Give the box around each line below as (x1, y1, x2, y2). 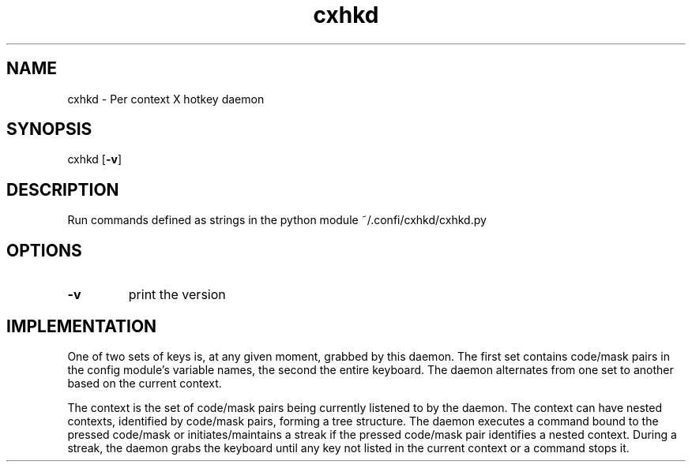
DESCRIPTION (6, 179, 119, 200)
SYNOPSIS (6, 119, 92, 140)
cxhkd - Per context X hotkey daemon (67, 92, 265, 106)
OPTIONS (6, 240, 82, 260)
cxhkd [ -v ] (67, 152, 122, 167)
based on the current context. (67, 376, 222, 390)
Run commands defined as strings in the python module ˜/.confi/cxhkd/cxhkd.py (67, 213, 487, 227)
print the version (128, 286, 226, 303)
